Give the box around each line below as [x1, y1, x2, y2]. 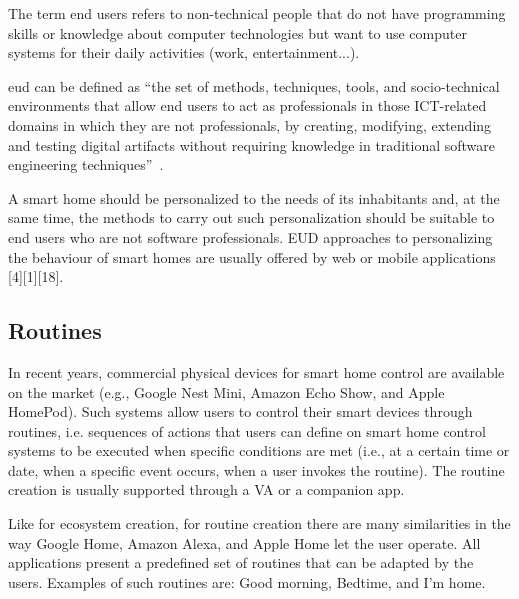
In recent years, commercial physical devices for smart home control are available [8, 361, 505, 382]
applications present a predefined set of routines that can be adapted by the [8, 552, 474, 573]
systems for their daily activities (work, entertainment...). [8, 42, 360, 63]
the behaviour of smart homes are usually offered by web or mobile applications [8, 246, 496, 267]
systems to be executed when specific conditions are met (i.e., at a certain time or [8, 440, 510, 461]
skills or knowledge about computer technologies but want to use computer [8, 22, 467, 43]
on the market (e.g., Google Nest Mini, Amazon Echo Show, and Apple [8, 381, 445, 402]
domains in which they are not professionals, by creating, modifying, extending [8, 114, 492, 135]
